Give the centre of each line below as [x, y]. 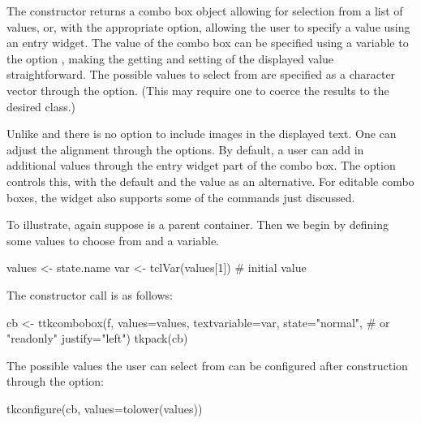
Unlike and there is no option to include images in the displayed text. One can [202, 134]
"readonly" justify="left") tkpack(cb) [97, 338]
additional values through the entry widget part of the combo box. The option [201, 165]
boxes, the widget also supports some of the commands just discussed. [181, 197]
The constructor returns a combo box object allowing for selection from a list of [205, 11]
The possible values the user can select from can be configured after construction [207, 365]
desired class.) [41, 106]
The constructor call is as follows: [90, 294]
